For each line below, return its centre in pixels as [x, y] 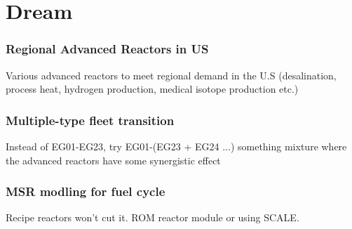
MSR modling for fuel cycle [86, 191]
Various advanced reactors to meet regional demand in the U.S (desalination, [171, 75]
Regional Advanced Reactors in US [107, 49]
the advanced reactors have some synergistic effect [113, 160]
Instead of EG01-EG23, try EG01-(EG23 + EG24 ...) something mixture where [176, 146]
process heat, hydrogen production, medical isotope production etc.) [152, 89]
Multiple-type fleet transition [90, 120]
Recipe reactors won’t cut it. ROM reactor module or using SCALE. [153, 217]
